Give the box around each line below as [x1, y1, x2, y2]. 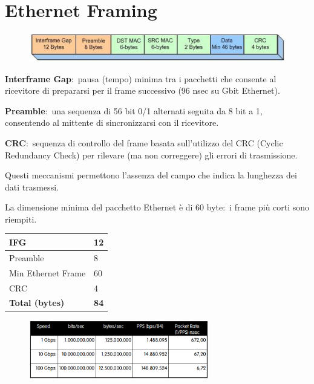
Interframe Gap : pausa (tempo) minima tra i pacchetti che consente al [5, 72, 276, 85]
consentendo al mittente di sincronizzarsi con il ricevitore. [5, 116, 219, 129]
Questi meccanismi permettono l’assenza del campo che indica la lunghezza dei [5, 169, 297, 181]
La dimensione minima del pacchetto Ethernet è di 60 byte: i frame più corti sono [5, 201, 310, 213]
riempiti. [5, 212, 37, 225]
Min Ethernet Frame [9, 266, 86, 279]
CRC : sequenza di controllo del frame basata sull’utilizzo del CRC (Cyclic [5, 136, 283, 149]
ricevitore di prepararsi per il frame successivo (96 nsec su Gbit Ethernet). [5, 84, 280, 97]
